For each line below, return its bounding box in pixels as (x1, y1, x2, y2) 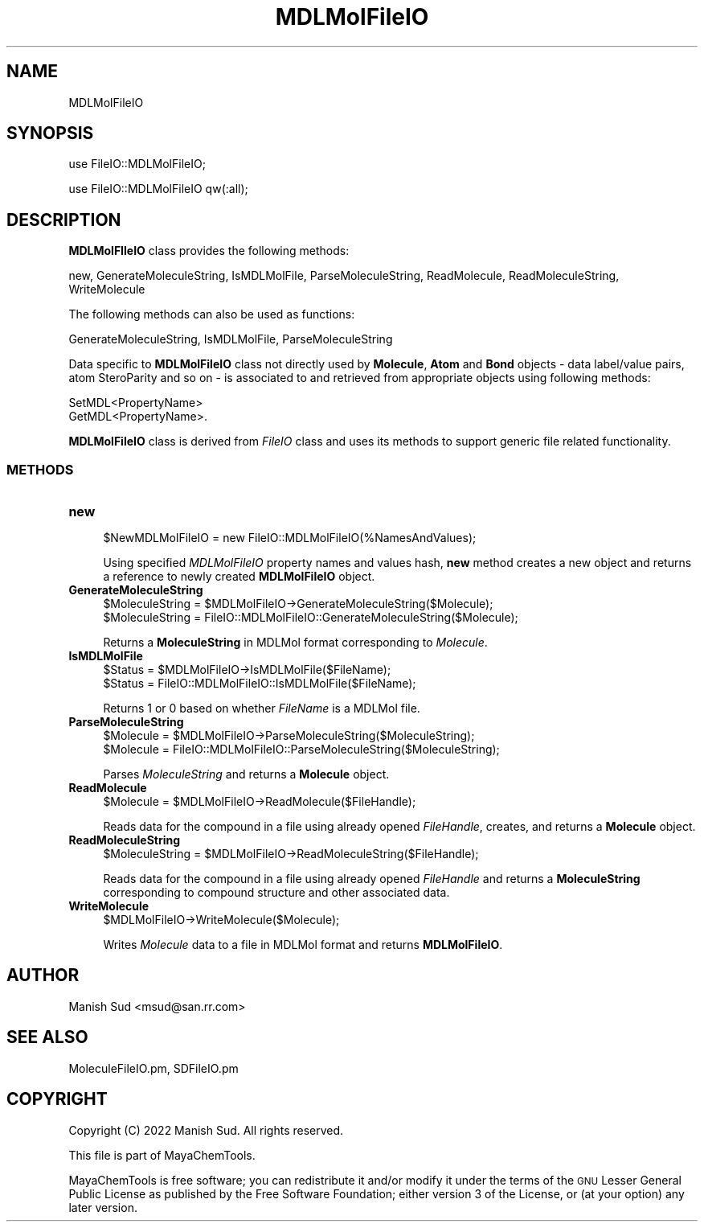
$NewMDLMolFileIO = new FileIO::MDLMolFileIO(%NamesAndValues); (103, 531, 477, 545)
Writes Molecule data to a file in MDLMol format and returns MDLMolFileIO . (103, 938, 503, 952)
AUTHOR (6, 965, 80, 986)
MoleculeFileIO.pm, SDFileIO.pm (68, 1061, 239, 1075)
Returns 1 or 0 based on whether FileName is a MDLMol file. (103, 701, 420, 716)
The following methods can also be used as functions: (68, 307, 355, 322)
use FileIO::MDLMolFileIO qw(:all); (68, 182, 248, 196)
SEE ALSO (6, 1027, 88, 1048)
